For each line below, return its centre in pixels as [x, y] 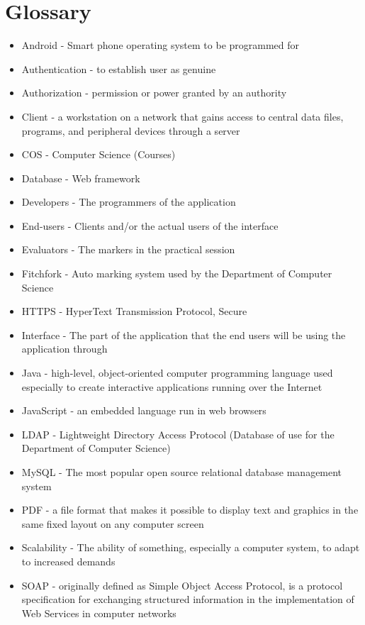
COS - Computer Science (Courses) [99, 154]
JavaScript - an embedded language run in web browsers [144, 410]
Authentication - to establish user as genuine [119, 68]
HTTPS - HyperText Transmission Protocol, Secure [134, 311]
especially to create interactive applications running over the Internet [172, 386]
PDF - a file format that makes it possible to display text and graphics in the [190, 510]
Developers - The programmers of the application [129, 202]
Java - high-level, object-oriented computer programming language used [177, 373]
